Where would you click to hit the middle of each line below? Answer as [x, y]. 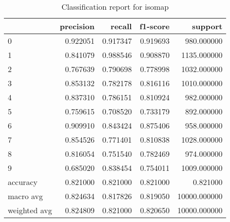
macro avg [26, 196]
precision [77, 26]
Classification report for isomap [115, 7]
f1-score [155, 26]
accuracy [23, 182]
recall [121, 26]
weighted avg [30, 210]
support [207, 26]
